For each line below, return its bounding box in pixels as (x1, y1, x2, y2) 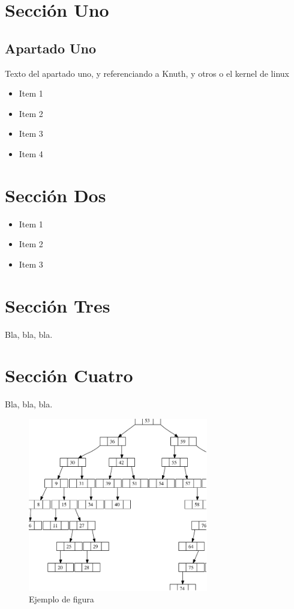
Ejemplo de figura (29, 593, 94, 605)
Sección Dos (5, 182, 106, 207)
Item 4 (19, 147, 43, 160)
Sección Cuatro (5, 363, 133, 388)
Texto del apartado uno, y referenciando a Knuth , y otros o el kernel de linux (5, 67, 289, 79)
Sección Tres (5, 293, 110, 317)
